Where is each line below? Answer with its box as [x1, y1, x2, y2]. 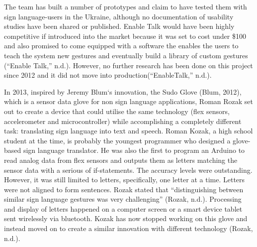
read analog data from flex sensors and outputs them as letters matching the [4, 154, 238, 165]
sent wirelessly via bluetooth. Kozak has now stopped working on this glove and [4, 213, 248, 224]
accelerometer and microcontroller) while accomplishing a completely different [4, 116, 242, 126]
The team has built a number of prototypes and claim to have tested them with [4, 1, 247, 11]
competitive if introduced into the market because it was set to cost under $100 [4, 30, 246, 41]
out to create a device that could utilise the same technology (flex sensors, [4, 106, 230, 116]
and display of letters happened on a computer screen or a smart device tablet [4, 203, 243, 214]
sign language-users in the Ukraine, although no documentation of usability [4, 11, 234, 21]
